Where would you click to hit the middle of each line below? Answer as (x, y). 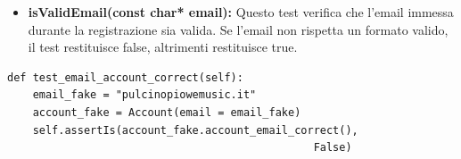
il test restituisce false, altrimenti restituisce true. (163, 47)
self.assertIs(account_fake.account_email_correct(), (195, 130)
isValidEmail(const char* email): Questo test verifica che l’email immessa (241, 12)
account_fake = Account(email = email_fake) (167, 112)
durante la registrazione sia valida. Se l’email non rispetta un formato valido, (238, 29)
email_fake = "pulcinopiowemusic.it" (144, 95)
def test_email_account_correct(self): (125, 77)
